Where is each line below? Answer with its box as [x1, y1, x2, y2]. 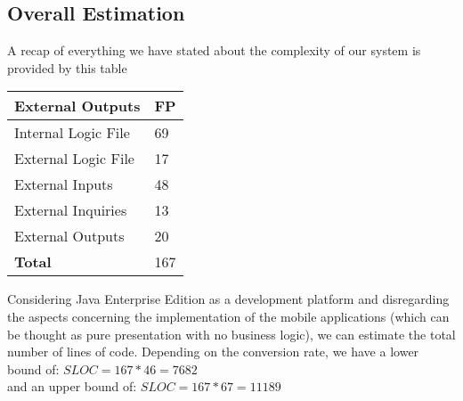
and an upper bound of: [7, 377, 137, 396]
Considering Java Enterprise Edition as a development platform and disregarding [7, 290, 450, 308]
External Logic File [14, 148, 134, 169]
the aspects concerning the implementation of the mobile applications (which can [7, 307, 450, 325]
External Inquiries [14, 200, 127, 221]
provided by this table [7, 58, 127, 77]
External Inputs [14, 174, 113, 195]
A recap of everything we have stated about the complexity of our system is [7, 41, 421, 60]
